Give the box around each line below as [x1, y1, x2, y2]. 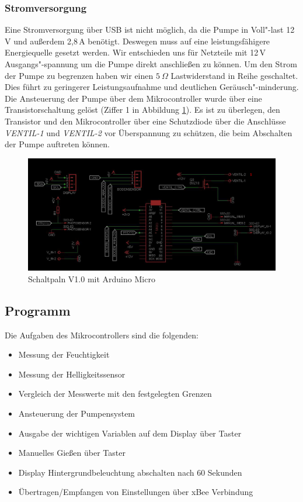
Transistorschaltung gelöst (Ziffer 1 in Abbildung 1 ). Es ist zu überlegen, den [5, 103, 280, 116]
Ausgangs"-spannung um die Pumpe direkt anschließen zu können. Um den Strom [5, 58, 297, 70]
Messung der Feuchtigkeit [18, 348, 110, 361]
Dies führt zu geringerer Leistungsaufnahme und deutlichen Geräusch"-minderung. [5, 81, 299, 93]
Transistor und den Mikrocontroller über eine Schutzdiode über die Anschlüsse [5, 115, 286, 127]
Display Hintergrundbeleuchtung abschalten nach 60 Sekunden [18, 466, 242, 478]
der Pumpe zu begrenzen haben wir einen [5, 69, 154, 81]
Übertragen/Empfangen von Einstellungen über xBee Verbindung [18, 486, 253, 498]
